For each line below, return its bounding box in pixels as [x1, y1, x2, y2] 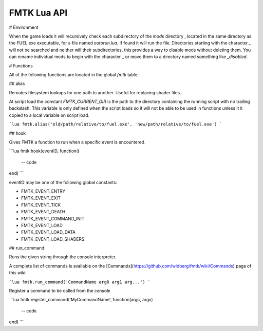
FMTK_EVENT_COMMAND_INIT [21, 215, 85, 222]
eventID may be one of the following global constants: [9, 179, 117, 185]
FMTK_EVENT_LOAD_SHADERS [21, 236, 85, 242]
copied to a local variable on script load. [9, 112, 90, 118]
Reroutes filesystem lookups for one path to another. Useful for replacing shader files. [9, 89, 181, 95]
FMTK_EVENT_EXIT [21, 195, 61, 201]
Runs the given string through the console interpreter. [9, 254, 117, 260]
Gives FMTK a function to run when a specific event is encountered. [9, 139, 146, 145]
